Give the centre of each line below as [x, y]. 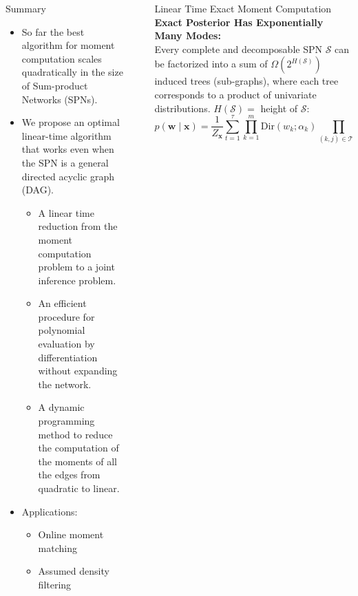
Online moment [71, 534]
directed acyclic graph [68, 176]
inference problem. [77, 280]
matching [57, 547]
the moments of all [77, 461]
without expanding [78, 371]
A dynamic [61, 407]
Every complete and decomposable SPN [238, 49]
